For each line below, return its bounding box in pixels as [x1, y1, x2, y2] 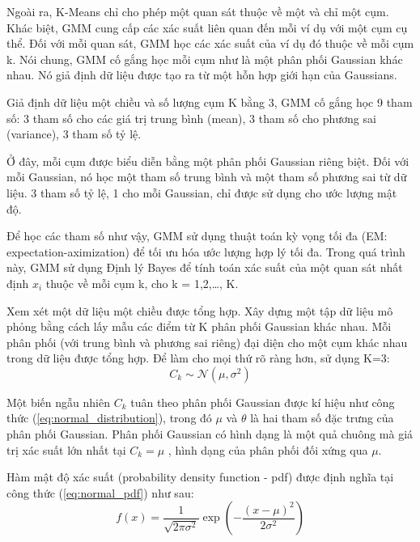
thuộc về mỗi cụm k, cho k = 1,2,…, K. [45, 274, 239, 291]
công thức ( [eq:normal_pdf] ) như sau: [6, 484, 194, 501]
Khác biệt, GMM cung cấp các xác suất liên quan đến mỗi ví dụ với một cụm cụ [6, 19, 408, 36]
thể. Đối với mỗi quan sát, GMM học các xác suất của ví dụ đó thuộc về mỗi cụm [6, 35, 414, 52]
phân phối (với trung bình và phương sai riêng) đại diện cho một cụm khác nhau [6, 333, 408, 350]
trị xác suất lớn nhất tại [6, 441, 126, 458]
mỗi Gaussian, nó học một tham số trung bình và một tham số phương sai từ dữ [6, 168, 407, 185]
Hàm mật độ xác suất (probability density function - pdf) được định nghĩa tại [6, 468, 394, 485]
